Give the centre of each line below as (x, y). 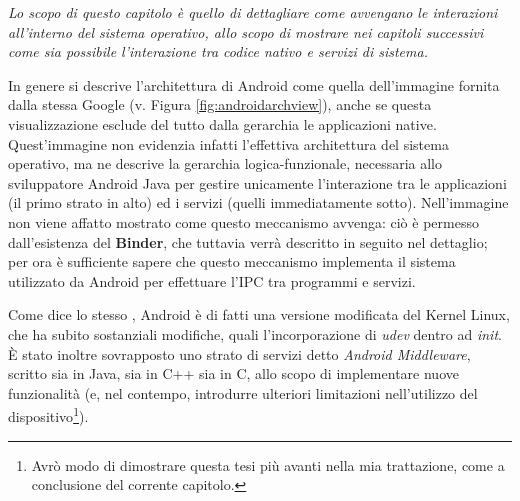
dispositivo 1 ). (48, 414)
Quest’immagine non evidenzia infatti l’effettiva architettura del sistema (228, 143)
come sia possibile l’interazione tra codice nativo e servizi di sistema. (218, 51)
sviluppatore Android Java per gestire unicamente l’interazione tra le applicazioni (257, 182)
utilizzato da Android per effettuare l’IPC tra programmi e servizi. (212, 280)
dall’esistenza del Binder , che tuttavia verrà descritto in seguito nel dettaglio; (248, 241)
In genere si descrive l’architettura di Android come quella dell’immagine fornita (254, 84)
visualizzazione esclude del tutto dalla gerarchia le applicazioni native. (222, 123)
